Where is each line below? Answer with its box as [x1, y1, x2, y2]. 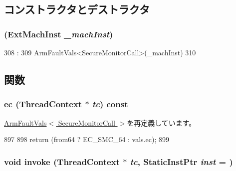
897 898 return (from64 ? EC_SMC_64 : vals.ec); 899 [4, 134, 169, 145]
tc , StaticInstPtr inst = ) [130, 155, 233, 168]
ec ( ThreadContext [4, 98, 82, 110]
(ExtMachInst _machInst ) [4, 27, 113, 40]
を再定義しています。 [127, 117, 196, 128]
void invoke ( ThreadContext [4, 155, 120, 168]
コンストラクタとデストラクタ [4, 1, 150, 17]
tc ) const [92, 98, 128, 110]
